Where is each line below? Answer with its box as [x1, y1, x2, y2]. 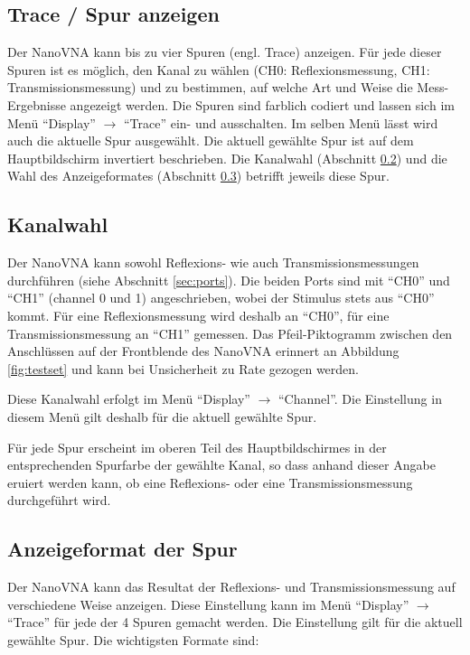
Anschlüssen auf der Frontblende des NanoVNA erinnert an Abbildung [7, 342, 399, 360]
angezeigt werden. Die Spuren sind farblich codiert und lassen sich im [70, 95, 455, 114]
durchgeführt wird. [7, 491, 111, 510]
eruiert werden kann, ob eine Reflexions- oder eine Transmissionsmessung [7, 473, 413, 491]
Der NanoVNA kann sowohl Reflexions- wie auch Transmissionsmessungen [7, 253, 419, 272]
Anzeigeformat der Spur [7, 535, 238, 563]
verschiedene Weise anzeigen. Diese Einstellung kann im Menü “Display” [7, 594, 409, 613]
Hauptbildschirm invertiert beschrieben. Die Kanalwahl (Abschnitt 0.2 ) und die [7, 148, 447, 167]
